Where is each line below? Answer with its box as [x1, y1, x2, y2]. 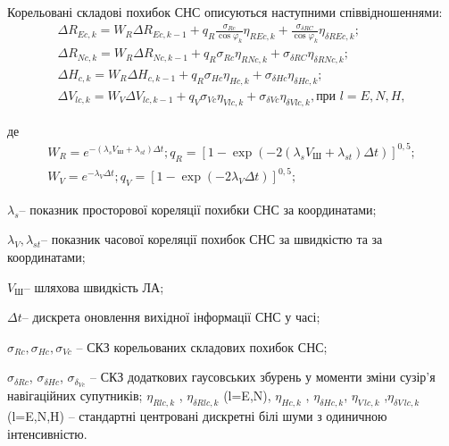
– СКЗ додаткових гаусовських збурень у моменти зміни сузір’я [89, 367, 436, 386]
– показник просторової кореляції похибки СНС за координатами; [19, 199, 377, 218]
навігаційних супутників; [7, 386, 143, 405]
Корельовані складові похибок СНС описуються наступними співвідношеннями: [7, 3, 443, 21]
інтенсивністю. [7, 424, 87, 442]
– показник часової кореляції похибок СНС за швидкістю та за [41, 230, 383, 248]
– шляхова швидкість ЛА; [23, 277, 164, 296]
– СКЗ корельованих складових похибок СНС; [76, 337, 328, 356]
